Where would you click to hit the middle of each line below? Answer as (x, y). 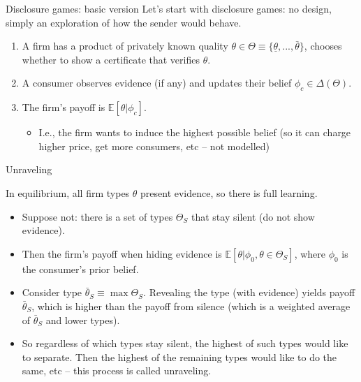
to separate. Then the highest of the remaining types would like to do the (179, 357)
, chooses (323, 46)
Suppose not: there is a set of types (97, 216)
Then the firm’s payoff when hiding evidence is (122, 253)
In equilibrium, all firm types (68, 192)
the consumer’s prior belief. (80, 269)
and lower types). (83, 319)
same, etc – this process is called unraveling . (117, 370)
